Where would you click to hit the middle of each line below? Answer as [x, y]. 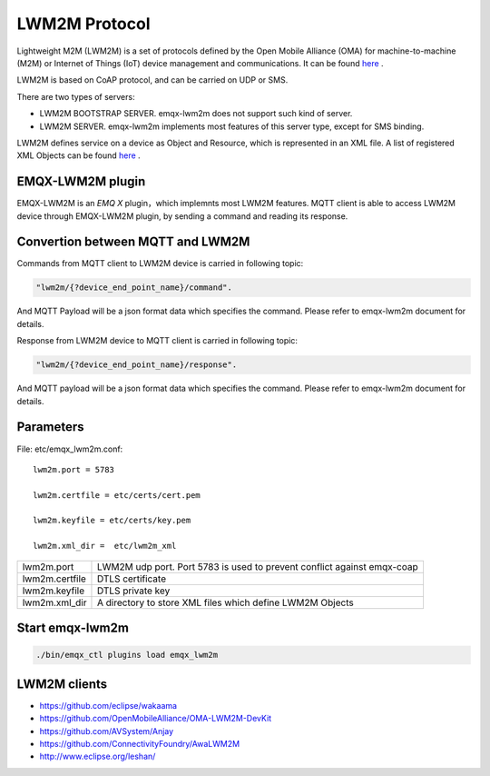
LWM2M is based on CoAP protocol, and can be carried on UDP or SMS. [152, 80]
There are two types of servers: [76, 96]
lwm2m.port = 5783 [74, 469]
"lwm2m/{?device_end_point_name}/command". [134, 288]
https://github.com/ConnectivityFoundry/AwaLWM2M [140, 743]
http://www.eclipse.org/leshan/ [98, 756]
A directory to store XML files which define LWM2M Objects [225, 602]
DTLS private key [133, 591]
